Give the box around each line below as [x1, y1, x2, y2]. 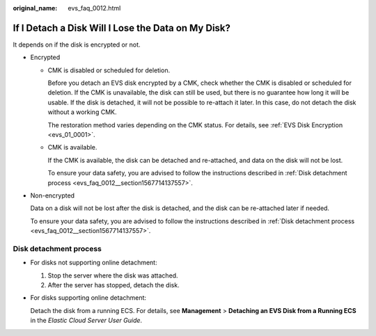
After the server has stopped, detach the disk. [47, 281, 180, 289]
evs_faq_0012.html [68, 4, 121, 12]
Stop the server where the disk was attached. [47, 271, 178, 280]
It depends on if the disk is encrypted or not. [13, 40, 141, 49]
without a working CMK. [47, 108, 117, 116]
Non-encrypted [30, 191, 75, 200]
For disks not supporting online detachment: [30, 258, 157, 267]
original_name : [13, 4, 58, 12]
